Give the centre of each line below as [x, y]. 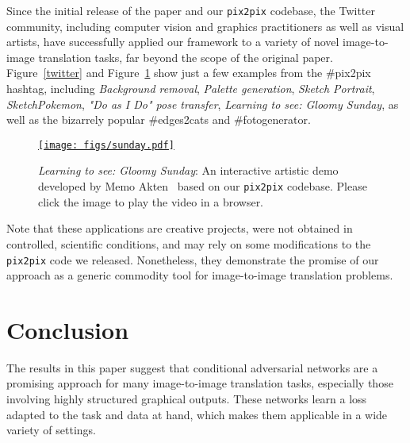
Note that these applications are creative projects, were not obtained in [180, 228]
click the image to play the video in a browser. [151, 201]
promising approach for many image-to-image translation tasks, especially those [200, 383]
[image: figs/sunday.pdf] [106, 145]
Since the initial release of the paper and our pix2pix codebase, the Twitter [191, 10]
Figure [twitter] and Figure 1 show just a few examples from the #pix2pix [189, 73]
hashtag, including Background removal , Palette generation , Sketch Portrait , [191, 89]
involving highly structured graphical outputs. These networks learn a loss [187, 399]
